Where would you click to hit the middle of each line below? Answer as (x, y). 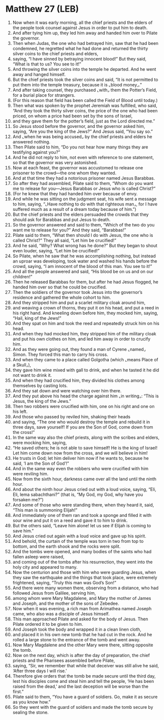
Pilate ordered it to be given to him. (48, 624)
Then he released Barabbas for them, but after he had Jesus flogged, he (85, 282)
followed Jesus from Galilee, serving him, (54, 593)
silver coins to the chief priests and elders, (55, 53)
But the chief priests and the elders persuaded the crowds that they (81, 214)
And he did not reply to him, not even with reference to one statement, (83, 157)
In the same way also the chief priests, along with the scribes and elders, (86, 437)
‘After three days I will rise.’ (40, 671)
